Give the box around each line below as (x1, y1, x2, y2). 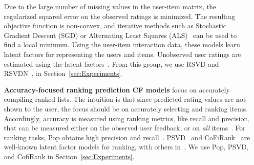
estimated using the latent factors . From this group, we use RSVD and (4, 58, 219, 69)
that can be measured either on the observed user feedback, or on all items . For (4, 123, 246, 133)
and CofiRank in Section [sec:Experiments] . (4, 151, 135, 161)
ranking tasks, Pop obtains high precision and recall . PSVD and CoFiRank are (4, 132, 250, 142)
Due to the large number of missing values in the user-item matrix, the (4, 1, 216, 11)
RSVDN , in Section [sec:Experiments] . (4, 68, 123, 78)
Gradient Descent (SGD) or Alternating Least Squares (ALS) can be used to (4, 30, 237, 40)
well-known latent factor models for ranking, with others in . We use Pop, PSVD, (4, 142, 249, 152)
